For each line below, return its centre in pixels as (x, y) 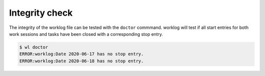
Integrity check (41, 13)
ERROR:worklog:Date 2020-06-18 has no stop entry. (82, 61)
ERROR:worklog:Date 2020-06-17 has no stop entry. (82, 54)
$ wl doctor (34, 47)
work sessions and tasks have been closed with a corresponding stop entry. (86, 34)
